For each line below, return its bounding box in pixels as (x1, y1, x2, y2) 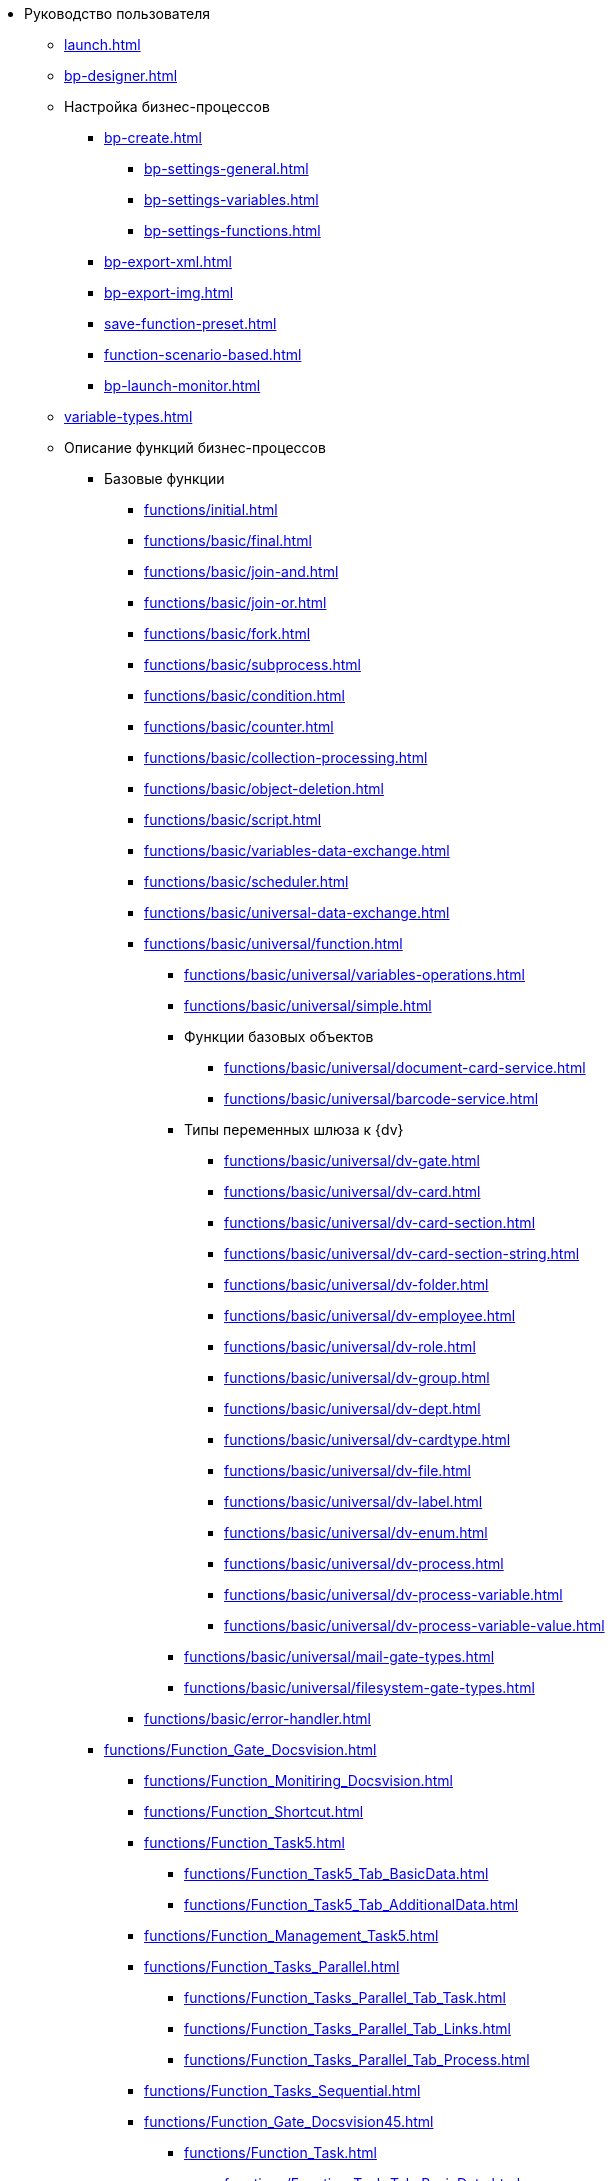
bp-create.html (104, 129, 202, 146)
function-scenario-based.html (104, 346, 302, 363)
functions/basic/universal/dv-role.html (224, 1338, 476, 1355)
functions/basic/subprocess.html (144, 656, 361, 673)
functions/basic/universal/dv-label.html (224, 1493, 483, 1510)
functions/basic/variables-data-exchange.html (144, 842, 450, 859)
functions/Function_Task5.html (144, 1834, 345, 1851)
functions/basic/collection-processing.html (144, 749, 428, 766)
